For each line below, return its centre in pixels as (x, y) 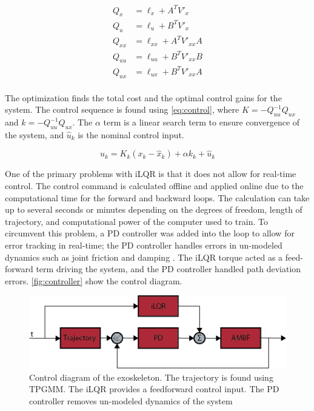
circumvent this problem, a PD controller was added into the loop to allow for (150, 233)
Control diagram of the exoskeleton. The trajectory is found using (151, 377)
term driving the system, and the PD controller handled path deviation (169, 269)
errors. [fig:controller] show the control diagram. (94, 280)
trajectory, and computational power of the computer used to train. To (136, 221)
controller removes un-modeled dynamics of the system (131, 400)
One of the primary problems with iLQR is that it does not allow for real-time (151, 174)
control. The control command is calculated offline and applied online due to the (154, 186)
